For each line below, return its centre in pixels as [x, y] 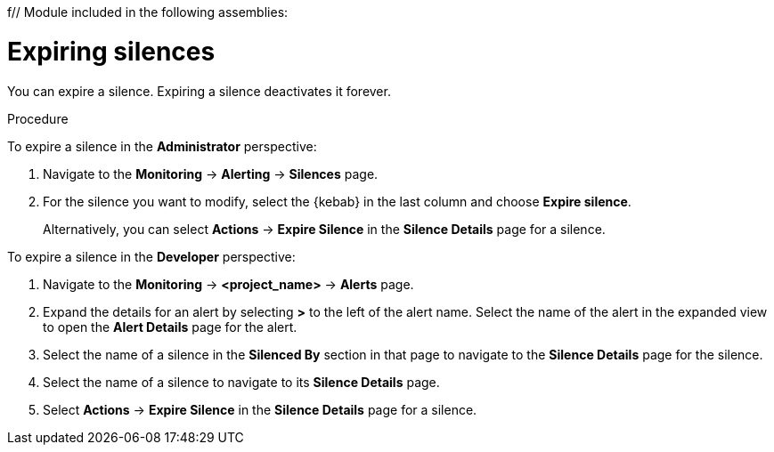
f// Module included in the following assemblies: [148, 12]
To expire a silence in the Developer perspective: [151, 256]
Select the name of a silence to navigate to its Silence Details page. [241, 382]
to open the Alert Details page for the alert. [170, 327]
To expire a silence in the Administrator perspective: [162, 146]
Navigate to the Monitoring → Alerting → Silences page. [211, 174]
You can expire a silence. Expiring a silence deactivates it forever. [199, 91]
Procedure [38, 118]
